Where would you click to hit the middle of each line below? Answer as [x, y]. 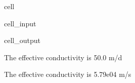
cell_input [20, 23]
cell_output [22, 40]
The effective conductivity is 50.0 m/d [63, 57]
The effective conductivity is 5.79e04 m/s [68, 74]
